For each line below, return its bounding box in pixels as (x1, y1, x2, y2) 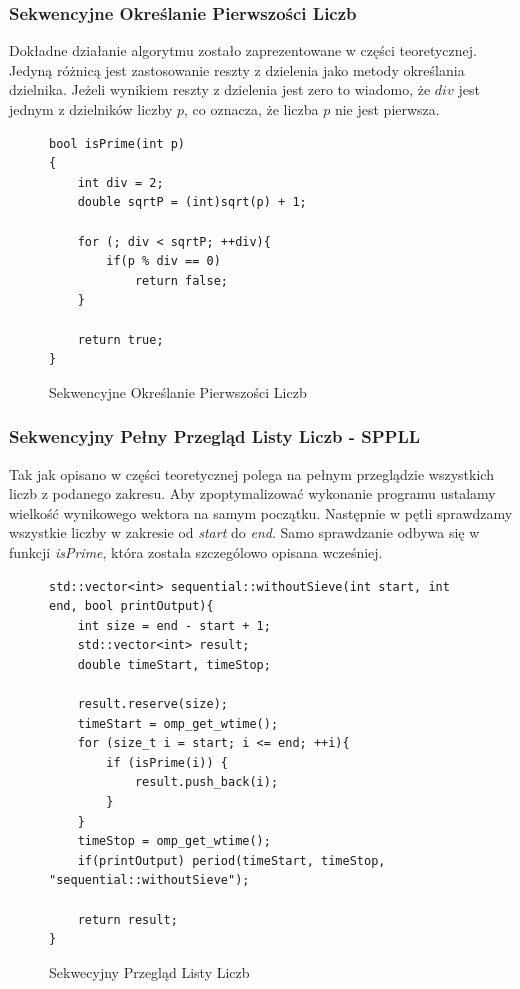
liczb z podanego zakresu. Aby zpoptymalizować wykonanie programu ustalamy (9, 483, 496, 504)
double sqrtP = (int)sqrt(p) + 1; (77, 195, 307, 210)
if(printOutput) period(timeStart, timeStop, (77, 853, 386, 868)
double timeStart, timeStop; (77, 657, 271, 672)
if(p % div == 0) (106, 254, 221, 269)
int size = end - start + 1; (77, 618, 271, 633)
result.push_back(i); (134, 775, 279, 790)
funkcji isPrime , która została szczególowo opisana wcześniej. (9, 541, 383, 562)
